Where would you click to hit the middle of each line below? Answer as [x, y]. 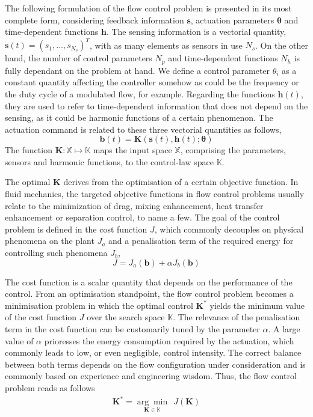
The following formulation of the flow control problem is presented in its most [148, 8]
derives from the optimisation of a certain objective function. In [181, 182]
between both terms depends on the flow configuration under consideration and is [155, 364]
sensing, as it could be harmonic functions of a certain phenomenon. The [139, 117]
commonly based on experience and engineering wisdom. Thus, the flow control [151, 376]
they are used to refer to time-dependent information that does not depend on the [156, 105]
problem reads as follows [50, 387]
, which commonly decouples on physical [229, 229]
